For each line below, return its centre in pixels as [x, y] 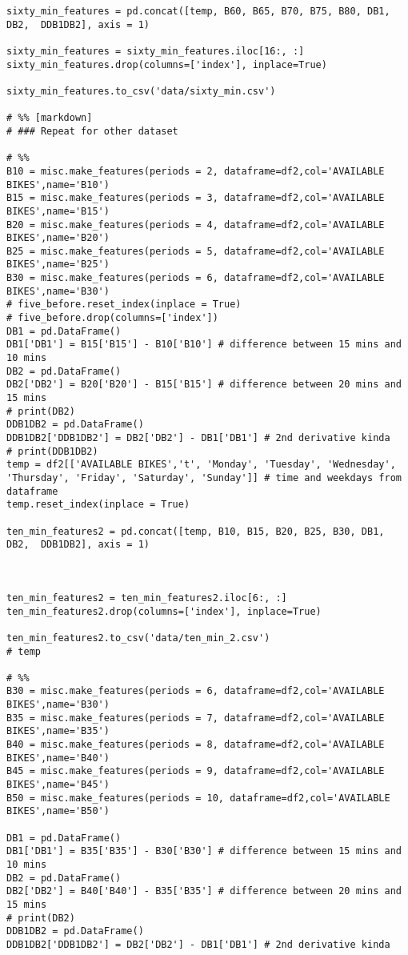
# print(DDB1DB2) [52, 451]
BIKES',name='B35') [58, 731]
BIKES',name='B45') [58, 785]
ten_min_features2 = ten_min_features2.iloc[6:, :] [147, 598]
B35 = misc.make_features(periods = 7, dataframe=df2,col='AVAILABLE [196, 718]
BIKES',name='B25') [58, 265]
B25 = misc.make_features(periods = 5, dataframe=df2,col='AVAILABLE [196, 251]
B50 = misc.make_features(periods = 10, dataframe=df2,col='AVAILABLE [198, 798]
